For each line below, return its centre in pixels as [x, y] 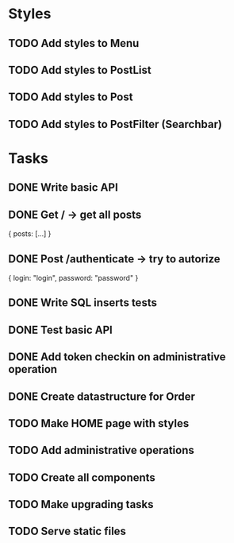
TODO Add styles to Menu [74, 43]
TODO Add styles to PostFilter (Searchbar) [115, 124]
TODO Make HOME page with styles [99, 423]
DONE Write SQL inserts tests [82, 303]
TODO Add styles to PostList [80, 70]
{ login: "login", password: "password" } [73, 277]
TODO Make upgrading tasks [81, 504]
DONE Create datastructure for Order [102, 396]
